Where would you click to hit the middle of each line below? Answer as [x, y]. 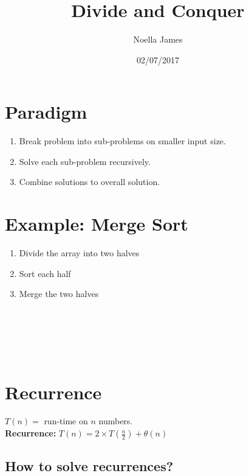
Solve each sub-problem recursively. [85, 161]
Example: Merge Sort [97, 224]
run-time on [66, 421]
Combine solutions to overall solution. [90, 182]
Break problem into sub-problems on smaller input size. [122, 141]
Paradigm [46, 112]
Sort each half [45, 273]
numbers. [116, 421]
